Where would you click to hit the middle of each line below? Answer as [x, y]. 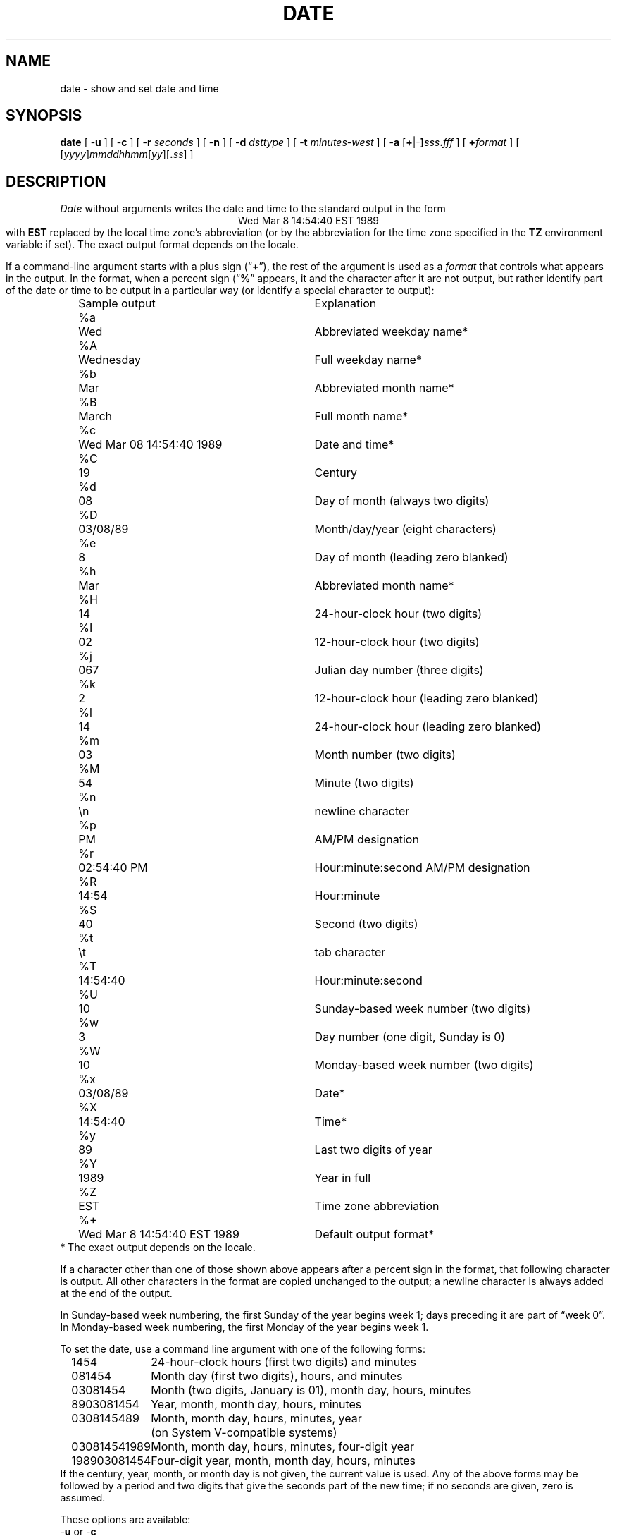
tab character [350, 952]
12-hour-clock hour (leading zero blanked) [426, 699]
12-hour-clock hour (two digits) [397, 642]
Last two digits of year [373, 1150]
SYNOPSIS [44, 116]
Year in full [343, 1178]
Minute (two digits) [364, 783]
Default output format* [374, 1235]
